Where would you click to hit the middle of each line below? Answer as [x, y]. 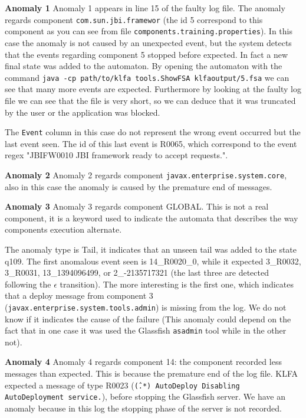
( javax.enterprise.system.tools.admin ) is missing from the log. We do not [146, 307]
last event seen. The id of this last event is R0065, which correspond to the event [151, 143]
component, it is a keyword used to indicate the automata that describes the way [152, 218]
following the [28, 284]
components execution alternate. [63, 229]
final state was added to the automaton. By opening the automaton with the [144, 66]
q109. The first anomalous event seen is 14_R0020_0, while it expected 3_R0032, [153, 261]
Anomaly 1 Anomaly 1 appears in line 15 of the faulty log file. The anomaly [145, 8]
